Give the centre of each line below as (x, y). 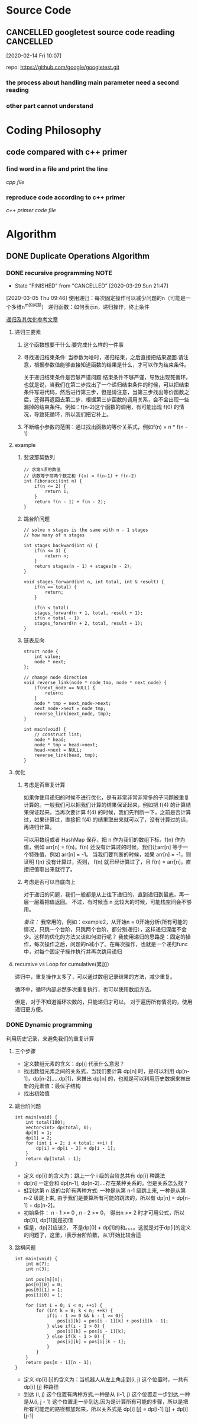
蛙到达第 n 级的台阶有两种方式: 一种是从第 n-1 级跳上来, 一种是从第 (105, 1190)
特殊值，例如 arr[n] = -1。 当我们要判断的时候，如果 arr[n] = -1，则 (110, 854)
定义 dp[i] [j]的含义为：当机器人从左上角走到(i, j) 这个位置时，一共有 (106, 1379)
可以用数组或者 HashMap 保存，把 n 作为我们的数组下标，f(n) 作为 (104, 839)
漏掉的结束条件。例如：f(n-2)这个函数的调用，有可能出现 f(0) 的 (101, 407)
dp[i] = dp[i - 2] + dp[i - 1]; (76, 1148)
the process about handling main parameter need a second (92, 82)
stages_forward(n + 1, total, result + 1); (89, 613)
